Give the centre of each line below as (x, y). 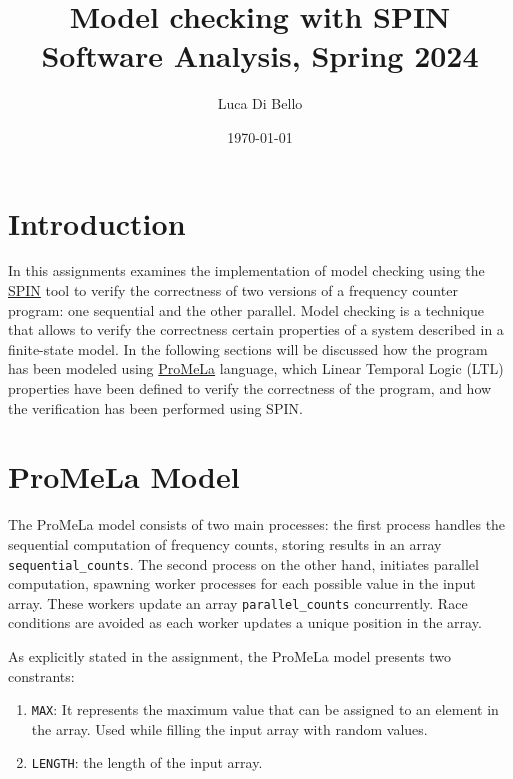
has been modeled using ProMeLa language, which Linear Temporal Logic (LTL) (256, 368)
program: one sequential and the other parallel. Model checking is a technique (246, 309)
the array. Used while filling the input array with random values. (229, 728)
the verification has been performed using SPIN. (155, 407)
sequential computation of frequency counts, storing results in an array (225, 543)
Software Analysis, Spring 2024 (260, 55)
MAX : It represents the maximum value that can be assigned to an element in (265, 709)
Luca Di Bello (260, 103)
